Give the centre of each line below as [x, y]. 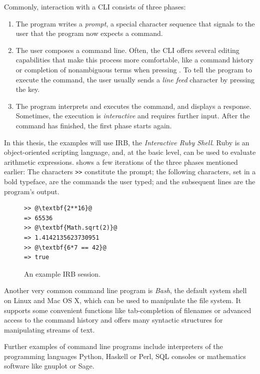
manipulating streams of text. [49, 329]
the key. [28, 89]
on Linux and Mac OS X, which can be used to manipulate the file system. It [123, 300]
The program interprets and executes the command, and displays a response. [133, 106]
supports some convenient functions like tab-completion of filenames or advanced [128, 310]
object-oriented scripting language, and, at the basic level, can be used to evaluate [130, 152]
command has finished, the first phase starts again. [94, 125]
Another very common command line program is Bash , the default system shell [125, 290]
